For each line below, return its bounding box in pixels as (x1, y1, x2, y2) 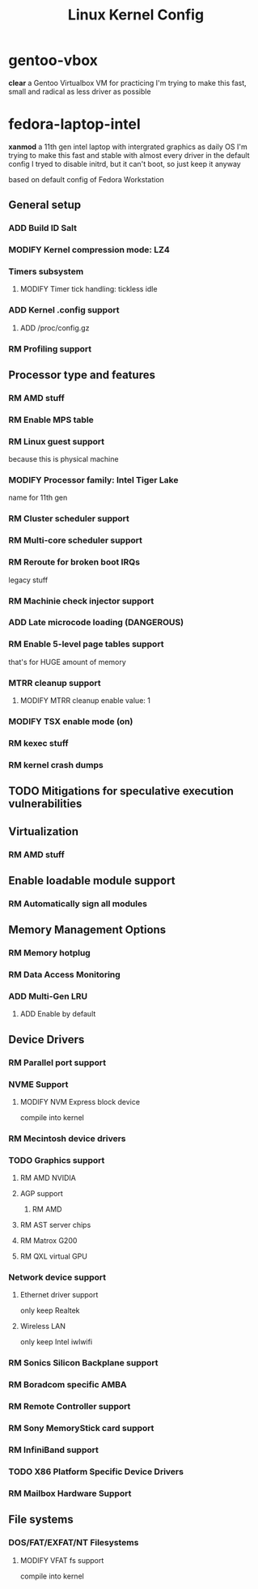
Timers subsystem (8, 266, 84, 277)
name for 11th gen (8, 492, 68, 503)
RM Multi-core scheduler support (8, 535, 143, 546)
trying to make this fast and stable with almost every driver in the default (8, 150, 250, 160)
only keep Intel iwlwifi (19, 1337, 93, 1347)
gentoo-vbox (8, 51, 99, 70)
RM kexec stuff (8, 737, 69, 748)
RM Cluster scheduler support (8, 513, 129, 524)
